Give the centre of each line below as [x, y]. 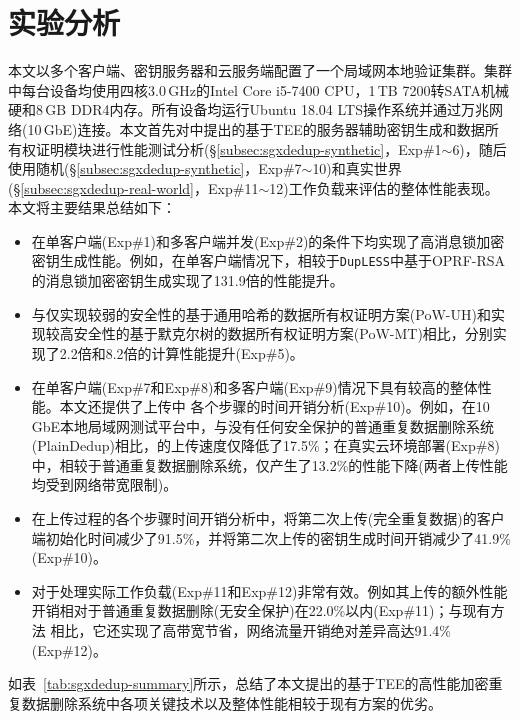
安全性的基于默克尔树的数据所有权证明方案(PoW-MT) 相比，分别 [283, 333]
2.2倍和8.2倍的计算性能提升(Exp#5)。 [181, 352]
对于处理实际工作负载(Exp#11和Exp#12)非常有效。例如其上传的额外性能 [269, 590]
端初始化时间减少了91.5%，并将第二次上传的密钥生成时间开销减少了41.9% [271, 537]
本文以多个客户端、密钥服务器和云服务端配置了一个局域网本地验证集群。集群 [260, 70]
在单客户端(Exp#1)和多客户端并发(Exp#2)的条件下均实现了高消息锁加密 [268, 240]
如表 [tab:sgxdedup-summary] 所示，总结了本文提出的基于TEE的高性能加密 [248, 683]
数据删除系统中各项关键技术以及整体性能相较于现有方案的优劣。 [231, 702]
